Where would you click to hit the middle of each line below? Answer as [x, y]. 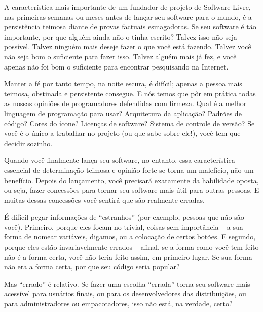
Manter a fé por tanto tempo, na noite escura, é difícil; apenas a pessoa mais [123, 83]
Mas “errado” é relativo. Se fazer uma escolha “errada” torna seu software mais [127, 283]
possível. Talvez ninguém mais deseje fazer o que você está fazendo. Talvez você [128, 46]
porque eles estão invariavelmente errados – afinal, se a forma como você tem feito [131, 247]
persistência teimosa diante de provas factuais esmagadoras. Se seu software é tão [130, 27]
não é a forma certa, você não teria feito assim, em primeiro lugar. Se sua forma [128, 256]
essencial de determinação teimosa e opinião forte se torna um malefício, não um [129, 170]
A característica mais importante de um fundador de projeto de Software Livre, [127, 7]
